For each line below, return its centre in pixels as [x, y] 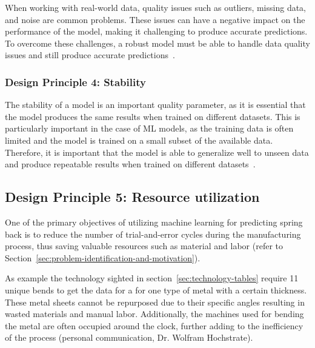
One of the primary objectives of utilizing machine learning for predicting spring [154, 222]
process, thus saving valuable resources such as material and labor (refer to [144, 246]
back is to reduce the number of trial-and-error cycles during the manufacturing [153, 234]
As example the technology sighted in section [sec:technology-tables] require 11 [152, 278]
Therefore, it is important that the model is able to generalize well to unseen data [157, 152]
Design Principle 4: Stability [75, 82]
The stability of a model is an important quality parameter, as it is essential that [155, 105]
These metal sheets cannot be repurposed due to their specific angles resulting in [155, 302]
